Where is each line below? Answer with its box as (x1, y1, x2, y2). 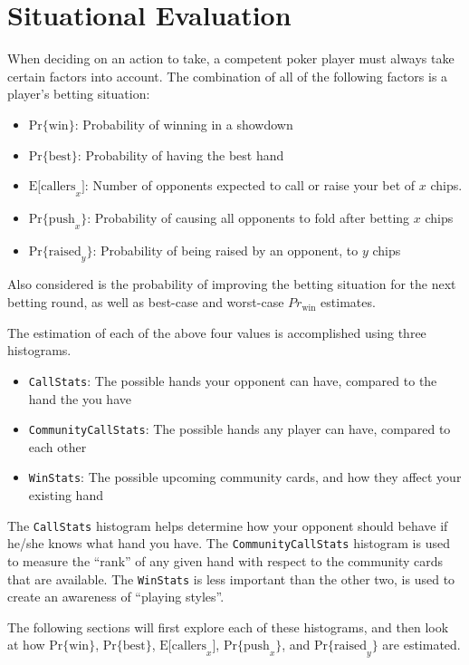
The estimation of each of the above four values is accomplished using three (7, 323, 426, 342)
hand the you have (28, 389, 131, 408)
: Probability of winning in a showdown (74, 114, 293, 133)
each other (28, 437, 87, 456)
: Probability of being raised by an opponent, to (92, 240, 359, 259)
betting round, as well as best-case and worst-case (7, 293, 284, 312)
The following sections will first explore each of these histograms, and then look (7, 617, 449, 636)
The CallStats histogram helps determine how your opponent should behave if (7, 516, 448, 535)
